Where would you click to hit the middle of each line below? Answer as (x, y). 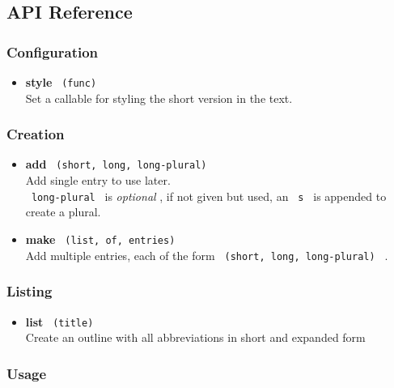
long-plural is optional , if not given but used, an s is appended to (209, 196)
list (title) (59, 321)
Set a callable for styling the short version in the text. (159, 98)
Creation (36, 134)
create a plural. (63, 212)
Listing (30, 291)
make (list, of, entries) (100, 239)
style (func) (61, 82)
